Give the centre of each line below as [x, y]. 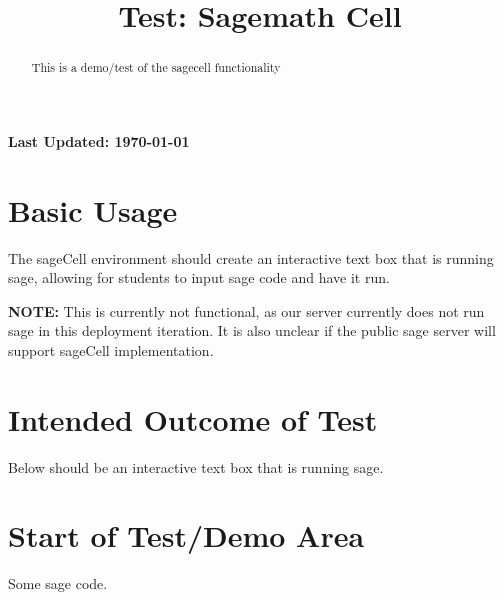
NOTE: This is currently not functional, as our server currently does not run [246, 310]
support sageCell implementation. [111, 349]
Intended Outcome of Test [193, 418]
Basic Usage [93, 209]
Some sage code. [58, 583]
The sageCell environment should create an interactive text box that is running [251, 257]
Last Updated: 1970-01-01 [99, 140]
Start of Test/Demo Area [186, 535]
